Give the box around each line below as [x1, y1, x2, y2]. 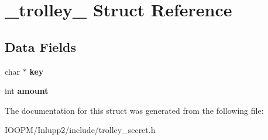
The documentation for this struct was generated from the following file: [5, 104, 264, 116]
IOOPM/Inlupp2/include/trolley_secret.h [5, 124, 156, 136]
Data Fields [5, 37, 77, 55]
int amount [5, 85, 49, 97]
